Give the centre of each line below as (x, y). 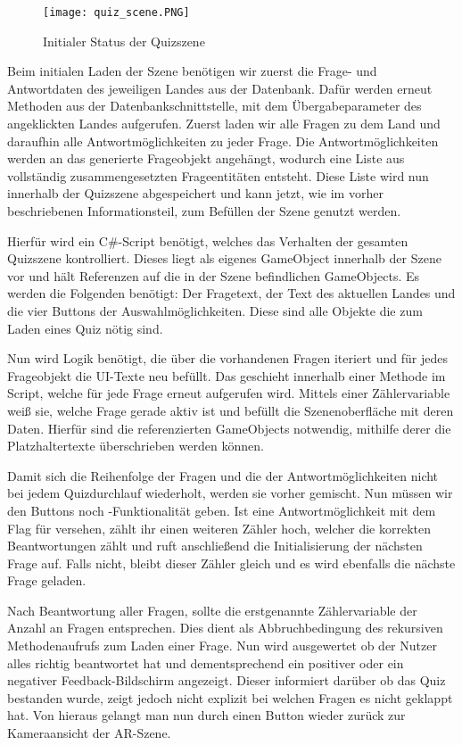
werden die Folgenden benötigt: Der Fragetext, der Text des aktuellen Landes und (231, 293)
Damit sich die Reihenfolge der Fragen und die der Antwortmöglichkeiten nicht (223, 475)
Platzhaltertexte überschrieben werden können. (136, 446)
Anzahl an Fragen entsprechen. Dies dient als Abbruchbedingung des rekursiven (225, 628)
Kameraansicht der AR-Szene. (89, 733)
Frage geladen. (47, 580)
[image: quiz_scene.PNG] (116, 12)
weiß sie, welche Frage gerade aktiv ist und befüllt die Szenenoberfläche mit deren (231, 410)
